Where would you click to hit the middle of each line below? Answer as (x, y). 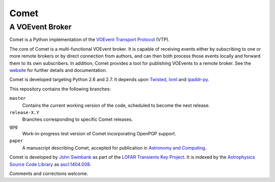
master (18, 98)
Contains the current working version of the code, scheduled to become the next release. (116, 105)
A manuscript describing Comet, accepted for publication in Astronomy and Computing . (114, 148)
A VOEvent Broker (40, 27)
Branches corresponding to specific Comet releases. (77, 120)
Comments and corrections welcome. (49, 174)
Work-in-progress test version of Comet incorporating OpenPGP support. (99, 134)
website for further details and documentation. (58, 70)
